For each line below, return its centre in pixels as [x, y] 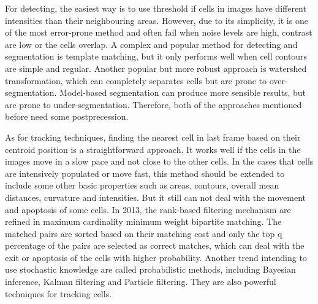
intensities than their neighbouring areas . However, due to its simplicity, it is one [157, 20]
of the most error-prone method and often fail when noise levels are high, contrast [159, 32]
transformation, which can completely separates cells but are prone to [136, 80]
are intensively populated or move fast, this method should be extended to [145, 173]
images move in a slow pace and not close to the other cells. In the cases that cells [159, 161]
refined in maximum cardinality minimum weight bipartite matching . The [143, 221]
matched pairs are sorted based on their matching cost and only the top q [144, 233]
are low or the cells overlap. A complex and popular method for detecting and [151, 44]
